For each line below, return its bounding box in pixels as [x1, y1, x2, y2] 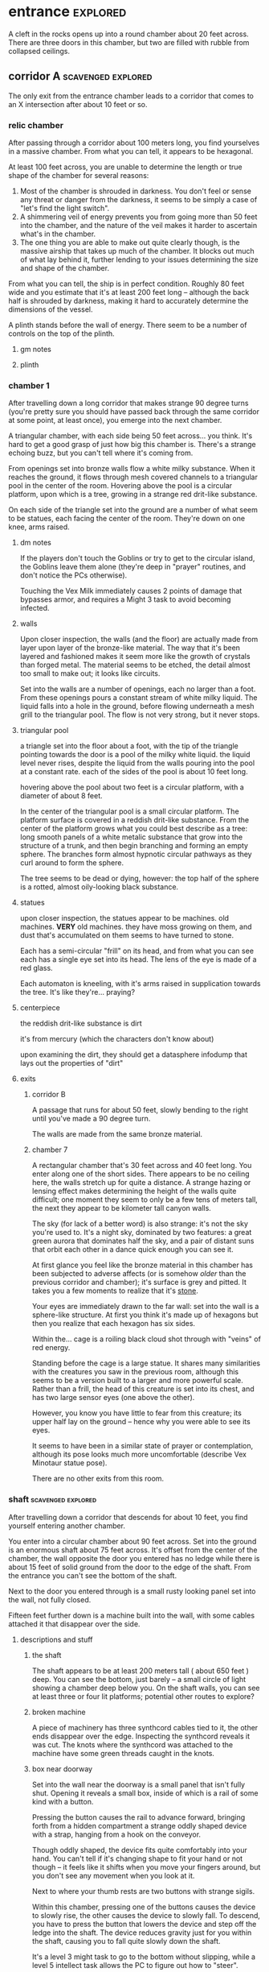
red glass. [19, 963, 54, 973]
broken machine [31, 1707, 86, 1717]
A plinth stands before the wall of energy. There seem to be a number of [8, 321, 247, 330]
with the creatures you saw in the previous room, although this [31, 1367, 239, 1377]
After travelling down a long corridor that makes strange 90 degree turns [8, 398, 249, 408]
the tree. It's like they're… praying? [19, 988, 135, 997]
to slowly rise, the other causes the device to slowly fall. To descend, [31, 1910, 261, 1920]
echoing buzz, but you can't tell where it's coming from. [8, 448, 194, 458]
